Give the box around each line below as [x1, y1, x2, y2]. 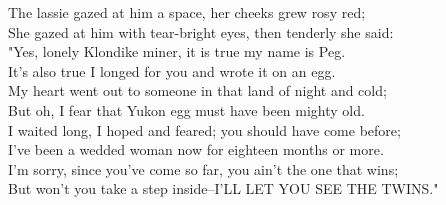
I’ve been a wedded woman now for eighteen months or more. [8, 139, 384, 160]
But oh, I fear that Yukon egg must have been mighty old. [8, 99, 365, 120]
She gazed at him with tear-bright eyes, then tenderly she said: [8, 21, 394, 42]
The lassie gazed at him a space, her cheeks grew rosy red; [8, 2, 366, 22]
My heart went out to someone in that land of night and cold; [8, 80, 387, 101]
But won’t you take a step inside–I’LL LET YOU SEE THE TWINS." [8, 178, 439, 199]
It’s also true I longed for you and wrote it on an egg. [8, 60, 336, 81]
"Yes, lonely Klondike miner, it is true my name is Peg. [8, 41, 346, 62]
